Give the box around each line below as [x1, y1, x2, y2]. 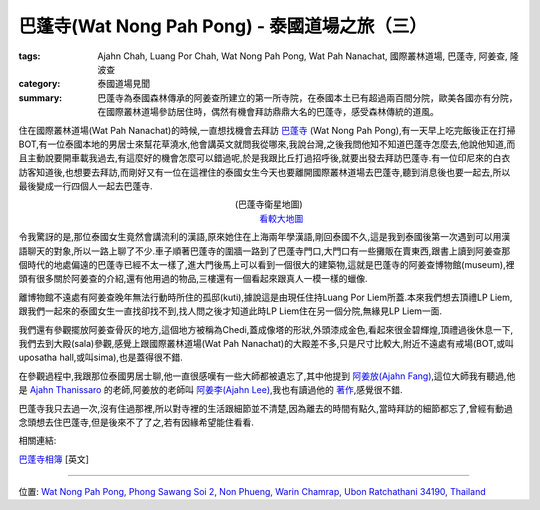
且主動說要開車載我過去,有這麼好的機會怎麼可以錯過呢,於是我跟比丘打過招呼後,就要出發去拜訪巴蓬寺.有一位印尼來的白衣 [18, 152, 511, 164]
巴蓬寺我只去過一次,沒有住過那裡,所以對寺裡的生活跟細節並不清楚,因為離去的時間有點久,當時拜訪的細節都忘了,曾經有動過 [18, 402, 514, 414]
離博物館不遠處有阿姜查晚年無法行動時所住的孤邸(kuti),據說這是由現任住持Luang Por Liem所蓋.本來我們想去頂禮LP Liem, [18, 291, 513, 303]
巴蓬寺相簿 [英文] [18, 453, 90, 465]
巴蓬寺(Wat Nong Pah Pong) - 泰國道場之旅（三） [18, 15, 427, 37]
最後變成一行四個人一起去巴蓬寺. [18, 180, 154, 192]
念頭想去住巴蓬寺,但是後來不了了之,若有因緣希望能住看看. [18, 416, 255, 428]
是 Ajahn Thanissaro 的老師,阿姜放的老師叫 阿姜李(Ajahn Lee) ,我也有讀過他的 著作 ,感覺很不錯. [18, 384, 404, 396]
